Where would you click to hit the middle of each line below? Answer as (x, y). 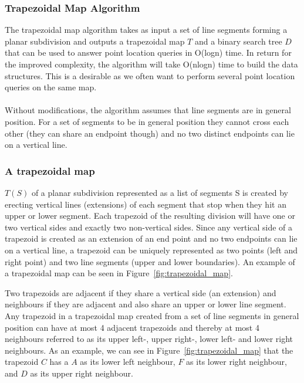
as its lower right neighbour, (237, 362)
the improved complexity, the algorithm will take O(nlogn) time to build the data (151, 64)
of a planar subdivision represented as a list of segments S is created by (160, 192)
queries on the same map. (51, 87)
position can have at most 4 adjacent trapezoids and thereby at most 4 (132, 327)
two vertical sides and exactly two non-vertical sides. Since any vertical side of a (149, 227)
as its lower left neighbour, (128, 362)
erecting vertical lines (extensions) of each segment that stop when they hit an (146, 204)
